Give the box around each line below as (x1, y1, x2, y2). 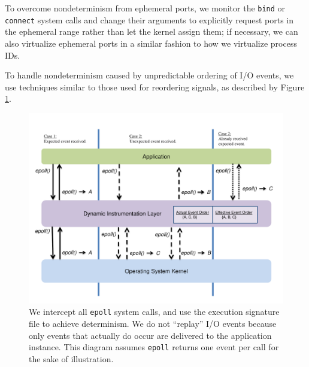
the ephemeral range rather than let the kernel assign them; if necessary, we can (5, 25, 298, 38)
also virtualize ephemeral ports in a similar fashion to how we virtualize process (5, 37, 297, 49)
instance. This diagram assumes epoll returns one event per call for (29, 341, 279, 353)
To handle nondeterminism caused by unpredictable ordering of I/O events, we (5, 69, 294, 81)
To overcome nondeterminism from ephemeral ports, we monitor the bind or (5, 2, 286, 14)
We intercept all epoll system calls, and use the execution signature (29, 305, 280, 318)
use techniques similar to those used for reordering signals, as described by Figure (5, 80, 305, 93)
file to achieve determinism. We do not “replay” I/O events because (29, 317, 277, 330)
